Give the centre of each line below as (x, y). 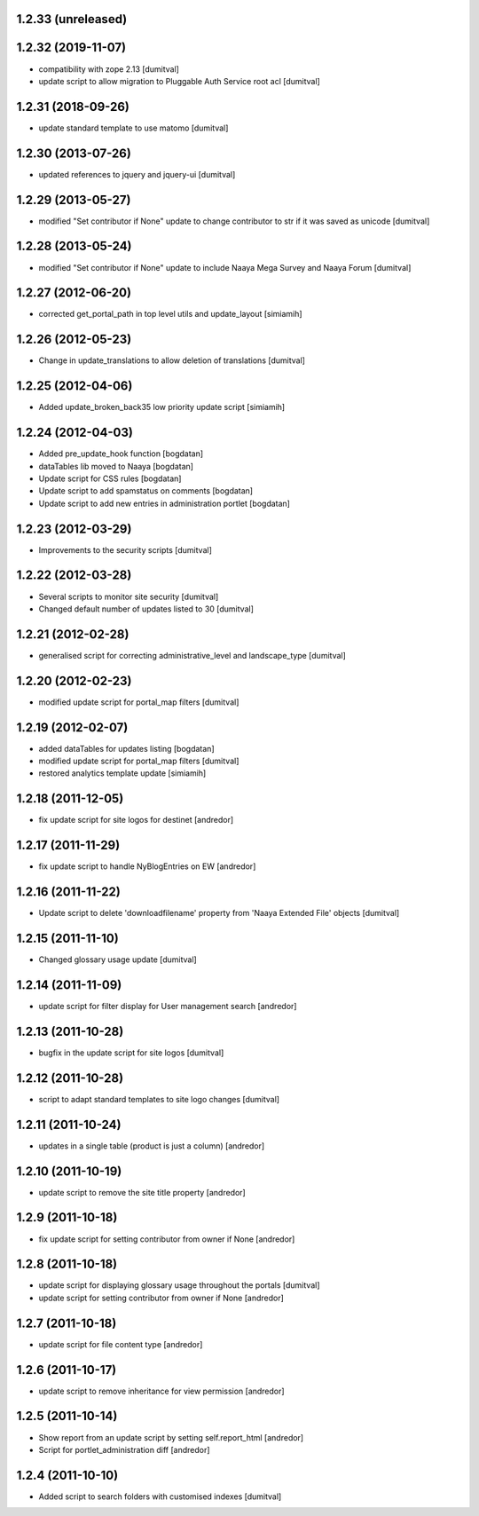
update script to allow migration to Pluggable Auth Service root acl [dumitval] (180, 81)
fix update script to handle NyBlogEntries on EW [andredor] (147, 866)
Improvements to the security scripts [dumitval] (125, 549)
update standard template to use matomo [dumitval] (133, 128)
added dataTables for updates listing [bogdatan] (126, 748)
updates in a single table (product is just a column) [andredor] (152, 1146)
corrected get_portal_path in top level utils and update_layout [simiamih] (170, 314)
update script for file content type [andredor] (121, 1344)
